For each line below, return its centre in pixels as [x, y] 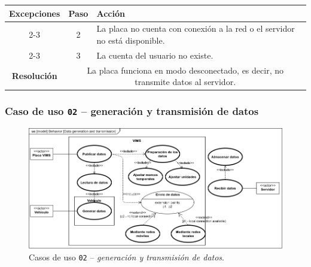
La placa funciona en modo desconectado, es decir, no [185, 70]
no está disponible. [131, 40]
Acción [111, 13]
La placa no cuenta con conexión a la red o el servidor [196, 28]
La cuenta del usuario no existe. [155, 55]
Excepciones [35, 13]
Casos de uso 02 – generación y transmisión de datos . [126, 257]
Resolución [34, 76]
